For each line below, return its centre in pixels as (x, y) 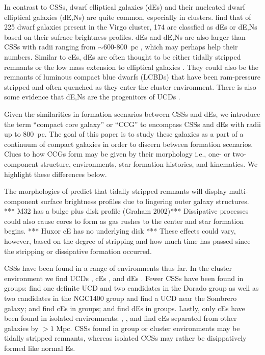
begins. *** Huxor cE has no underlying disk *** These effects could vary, (120, 231)
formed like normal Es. (40, 348)
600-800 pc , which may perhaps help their (171, 47)
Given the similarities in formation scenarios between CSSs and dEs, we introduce (132, 113)
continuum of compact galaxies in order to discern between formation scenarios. (129, 144)
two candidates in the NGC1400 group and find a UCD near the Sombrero (121, 298)
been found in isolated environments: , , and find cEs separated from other (121, 318)
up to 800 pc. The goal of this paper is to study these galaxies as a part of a (124, 134)
